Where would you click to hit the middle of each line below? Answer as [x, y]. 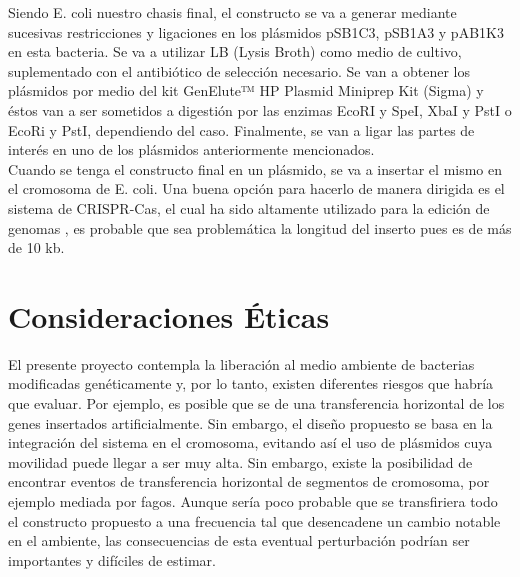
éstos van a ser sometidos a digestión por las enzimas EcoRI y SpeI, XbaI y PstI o [260, 109]
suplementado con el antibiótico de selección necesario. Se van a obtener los [239, 70]
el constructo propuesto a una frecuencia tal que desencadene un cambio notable [254, 520]
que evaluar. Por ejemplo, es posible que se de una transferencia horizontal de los [256, 403]
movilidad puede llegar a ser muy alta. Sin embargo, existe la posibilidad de [240, 461]
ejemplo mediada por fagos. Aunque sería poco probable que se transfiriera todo [253, 501]
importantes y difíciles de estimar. [112, 559]
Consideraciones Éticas [169, 315]
